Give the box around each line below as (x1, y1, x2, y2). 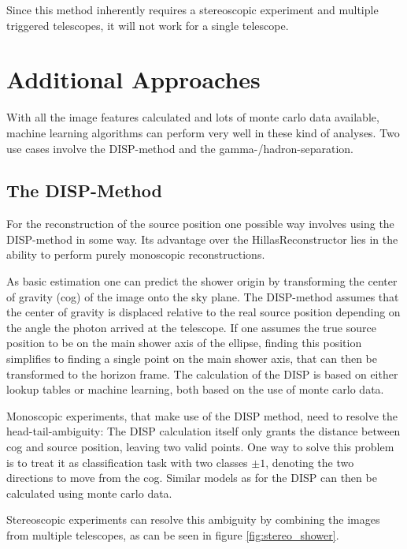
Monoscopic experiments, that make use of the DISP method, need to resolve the (6, 407, 398, 424)
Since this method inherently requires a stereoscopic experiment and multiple (6, 2, 379, 17)
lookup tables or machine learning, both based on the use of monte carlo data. (6, 381, 384, 398)
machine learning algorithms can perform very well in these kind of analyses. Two (6, 124, 400, 140)
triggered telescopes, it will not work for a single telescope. (6, 17, 289, 33)
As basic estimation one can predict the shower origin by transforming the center (6, 273, 398, 289)
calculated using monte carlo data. (6, 484, 172, 501)
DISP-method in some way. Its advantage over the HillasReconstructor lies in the (6, 230, 398, 247)
